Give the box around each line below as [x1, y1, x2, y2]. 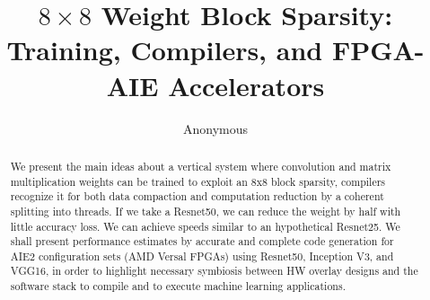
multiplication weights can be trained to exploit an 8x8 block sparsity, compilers [10, 173, 386, 189]
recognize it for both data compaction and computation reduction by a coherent [10, 189, 384, 204]
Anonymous [182, 119, 249, 137]
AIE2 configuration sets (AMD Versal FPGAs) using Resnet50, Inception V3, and [10, 248, 394, 263]
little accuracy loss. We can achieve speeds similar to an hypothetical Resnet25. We [10, 218, 400, 234]
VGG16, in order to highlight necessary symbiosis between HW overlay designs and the [10, 263, 418, 278]
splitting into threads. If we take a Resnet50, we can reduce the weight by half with [10, 203, 401, 218]
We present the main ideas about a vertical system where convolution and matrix [10, 158, 391, 173]
